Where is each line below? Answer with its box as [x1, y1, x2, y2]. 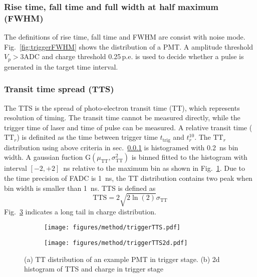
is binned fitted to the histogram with [131, 152, 247, 162]
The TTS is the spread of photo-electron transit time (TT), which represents [4, 102, 240, 113]
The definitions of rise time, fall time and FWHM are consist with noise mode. [4, 32, 245, 42]
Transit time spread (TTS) [4, 83, 114, 95]
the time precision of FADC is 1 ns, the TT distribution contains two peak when [4, 173, 252, 183]
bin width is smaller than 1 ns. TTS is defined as [4, 182, 156, 193]
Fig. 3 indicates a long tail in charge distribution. [4, 206, 156, 216]
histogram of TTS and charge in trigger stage [24, 263, 163, 274]
